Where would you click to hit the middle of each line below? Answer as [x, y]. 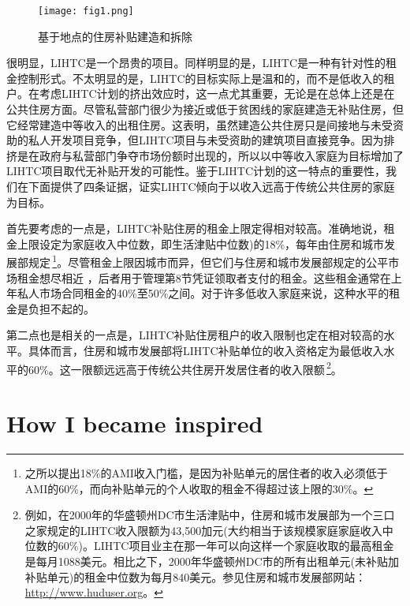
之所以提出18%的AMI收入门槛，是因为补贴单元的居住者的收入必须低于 [206, 472]
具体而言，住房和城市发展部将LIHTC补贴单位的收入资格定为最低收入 [206, 350]
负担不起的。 [61, 308]
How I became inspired [135, 423]
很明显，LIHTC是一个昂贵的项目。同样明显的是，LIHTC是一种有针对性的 [196, 63]
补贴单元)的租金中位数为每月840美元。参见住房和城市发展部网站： [196, 576]
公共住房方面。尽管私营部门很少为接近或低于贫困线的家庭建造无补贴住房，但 [205, 109]
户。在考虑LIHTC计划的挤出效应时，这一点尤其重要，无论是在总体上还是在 [201, 94]
